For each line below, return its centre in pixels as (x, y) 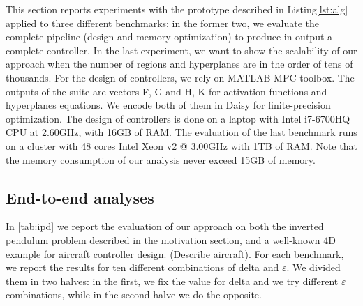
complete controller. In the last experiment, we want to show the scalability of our (181, 50)
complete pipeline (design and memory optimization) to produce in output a (169, 37)
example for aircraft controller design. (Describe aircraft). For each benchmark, (175, 253)
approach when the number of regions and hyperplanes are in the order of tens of (179, 64)
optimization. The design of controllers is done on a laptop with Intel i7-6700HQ (178, 118)
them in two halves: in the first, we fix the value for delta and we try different (172, 281)
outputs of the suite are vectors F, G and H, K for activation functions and (166, 91)
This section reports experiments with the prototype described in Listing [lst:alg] (177, 9)
